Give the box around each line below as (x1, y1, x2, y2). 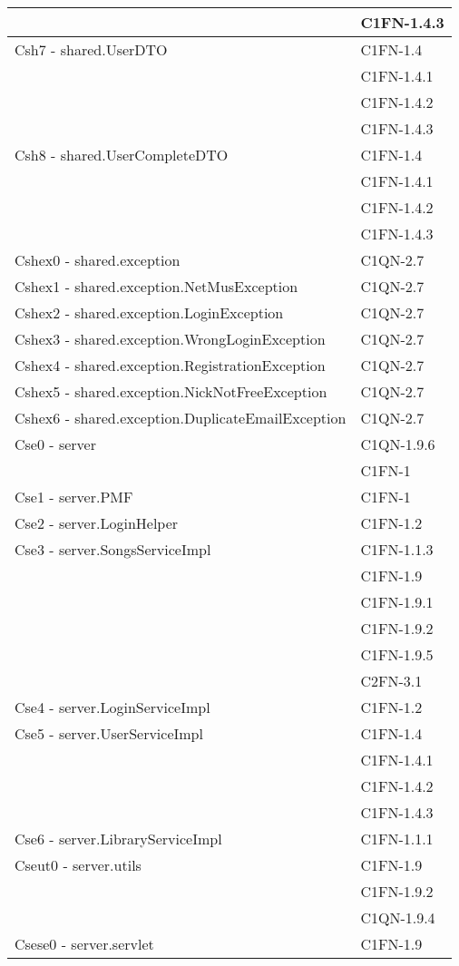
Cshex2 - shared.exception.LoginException (15, 302, 284, 323)
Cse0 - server (15, 434, 97, 454)
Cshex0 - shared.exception (15, 249, 181, 270)
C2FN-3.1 (360, 670, 423, 691)
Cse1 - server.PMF (15, 486, 133, 507)
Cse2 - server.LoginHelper (15, 512, 179, 533)
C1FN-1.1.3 (360, 539, 434, 560)
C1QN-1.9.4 (360, 907, 435, 928)
